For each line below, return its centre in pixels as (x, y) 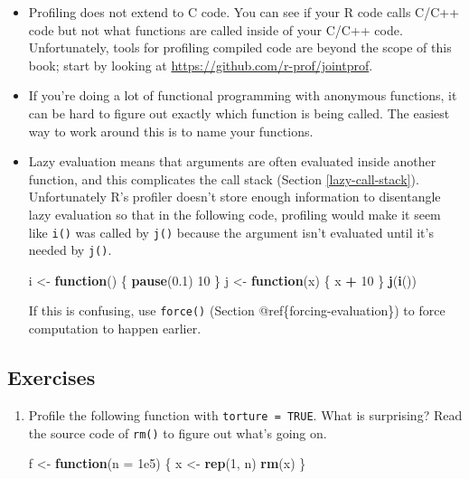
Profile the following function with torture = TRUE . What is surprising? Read (245, 414)
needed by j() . (70, 250)
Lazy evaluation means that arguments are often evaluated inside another (232, 161)
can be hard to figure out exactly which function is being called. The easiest (239, 113)
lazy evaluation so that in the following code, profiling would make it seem (234, 214)
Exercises (52, 377)
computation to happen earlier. (115, 329)
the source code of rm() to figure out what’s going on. (178, 432)
